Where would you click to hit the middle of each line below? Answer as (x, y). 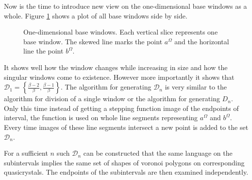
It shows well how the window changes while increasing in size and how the (116, 67)
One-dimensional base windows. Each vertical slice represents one (121, 32)
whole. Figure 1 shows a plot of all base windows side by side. (96, 15)
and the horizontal (202, 41)
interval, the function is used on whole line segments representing (101, 117)
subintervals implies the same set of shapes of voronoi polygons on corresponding (124, 162)
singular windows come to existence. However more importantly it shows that (119, 77)
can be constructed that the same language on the (158, 153)
